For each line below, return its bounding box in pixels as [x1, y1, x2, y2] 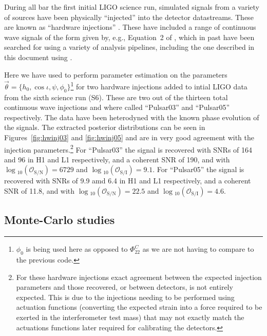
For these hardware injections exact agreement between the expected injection [16, 271, 262, 282]
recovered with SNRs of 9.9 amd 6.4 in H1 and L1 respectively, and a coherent [4, 175, 251, 186]
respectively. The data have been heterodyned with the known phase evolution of [4, 111, 259, 122]
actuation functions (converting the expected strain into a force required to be [16, 302, 262, 312]
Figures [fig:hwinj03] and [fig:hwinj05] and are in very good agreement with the [4, 132, 255, 142]
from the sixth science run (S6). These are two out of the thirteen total [4, 91, 228, 102]
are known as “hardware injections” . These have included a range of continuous [4, 22, 256, 32]
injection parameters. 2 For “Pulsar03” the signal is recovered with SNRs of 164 [4, 142, 253, 155]
